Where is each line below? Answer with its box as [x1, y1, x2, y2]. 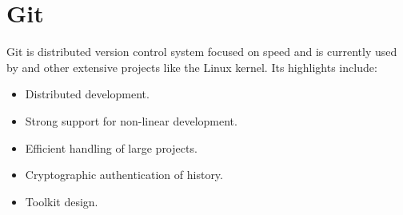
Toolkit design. [25, 193, 98, 209]
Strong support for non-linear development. [25, 112, 237, 129]
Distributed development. [25, 86, 150, 102]
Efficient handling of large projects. [25, 139, 198, 156]
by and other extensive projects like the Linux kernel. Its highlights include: [6, 58, 377, 75]
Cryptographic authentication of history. [25, 166, 223, 183]
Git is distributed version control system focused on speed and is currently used [6, 43, 397, 60]
